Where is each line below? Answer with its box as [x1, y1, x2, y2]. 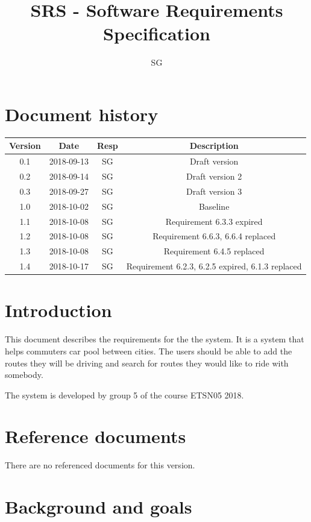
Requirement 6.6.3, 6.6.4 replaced [152, 230, 276, 242]
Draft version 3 [186, 184, 242, 197]
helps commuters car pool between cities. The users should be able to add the [5, 344, 292, 357]
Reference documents [5, 424, 186, 448]
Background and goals [5, 494, 192, 519]
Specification [103, 21, 210, 46]
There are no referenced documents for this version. [5, 459, 195, 471]
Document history [5, 101, 159, 126]
